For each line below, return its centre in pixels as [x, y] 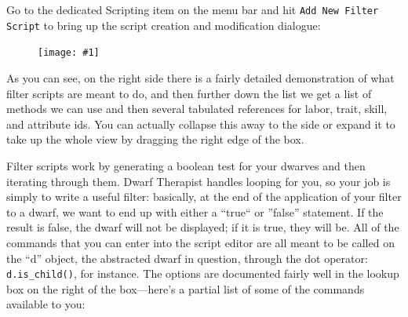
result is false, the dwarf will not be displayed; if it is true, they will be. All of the [203, 227]
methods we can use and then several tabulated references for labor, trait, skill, [197, 109]
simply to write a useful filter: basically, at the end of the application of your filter [204, 197]
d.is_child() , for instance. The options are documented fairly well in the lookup [203, 273]
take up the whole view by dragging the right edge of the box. [155, 139]
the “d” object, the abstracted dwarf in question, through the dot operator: [187, 258]
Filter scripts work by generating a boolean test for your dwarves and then [186, 165]
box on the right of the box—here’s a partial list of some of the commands [186, 288]
